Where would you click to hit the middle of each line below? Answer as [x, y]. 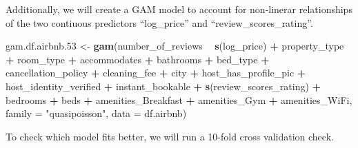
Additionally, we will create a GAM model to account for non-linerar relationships [179, 9]
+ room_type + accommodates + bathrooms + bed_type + [138, 59]
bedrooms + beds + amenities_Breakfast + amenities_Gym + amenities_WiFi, [179, 99]
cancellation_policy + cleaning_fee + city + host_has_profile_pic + [156, 73]
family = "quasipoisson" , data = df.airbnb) [96, 113]
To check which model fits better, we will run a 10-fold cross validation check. [170, 136]
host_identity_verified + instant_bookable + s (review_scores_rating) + [163, 86]
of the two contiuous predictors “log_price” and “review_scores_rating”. [159, 22]
